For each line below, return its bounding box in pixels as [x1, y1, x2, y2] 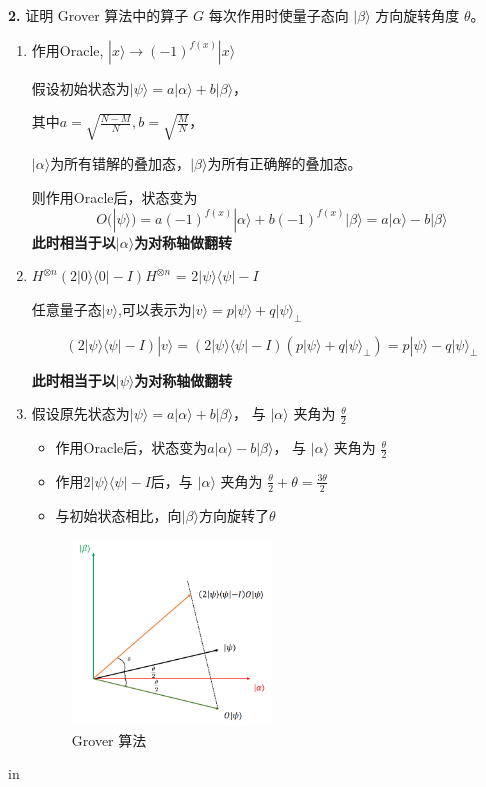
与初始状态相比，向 [55, 504, 182, 525]
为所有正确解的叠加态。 [207, 153, 362, 174]
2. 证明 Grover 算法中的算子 [8, 5, 189, 25]
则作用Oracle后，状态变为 [31, 187, 198, 208]
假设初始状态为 [31, 77, 130, 98]
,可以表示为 [117, 298, 192, 319]
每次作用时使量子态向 [208, 5, 349, 25]
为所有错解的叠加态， [50, 153, 191, 174]
